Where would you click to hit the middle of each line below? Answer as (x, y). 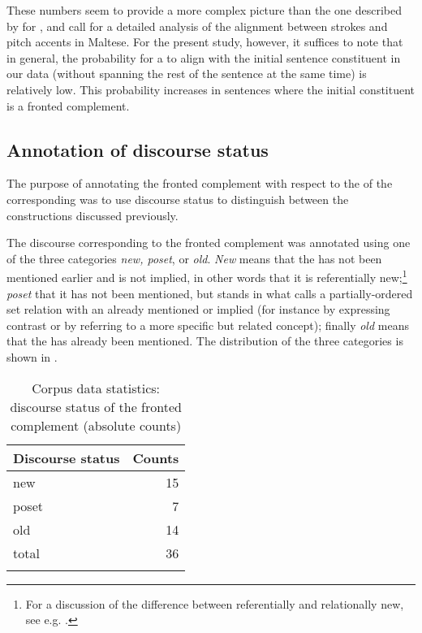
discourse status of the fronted (96, 406)
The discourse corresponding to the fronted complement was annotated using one (209, 243)
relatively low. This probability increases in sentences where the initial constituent (211, 89)
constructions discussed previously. (93, 215)
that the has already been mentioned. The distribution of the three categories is (205, 341)
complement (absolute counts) (96, 425)
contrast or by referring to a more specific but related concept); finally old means (208, 325)
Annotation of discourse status (138, 149)
